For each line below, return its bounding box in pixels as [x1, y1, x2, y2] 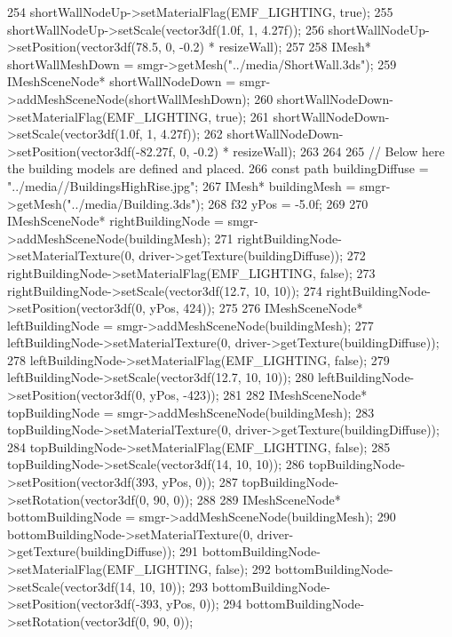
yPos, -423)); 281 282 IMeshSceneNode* [149, 386, 368, 404]
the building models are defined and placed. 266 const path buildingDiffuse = [7, 159, 429, 178]
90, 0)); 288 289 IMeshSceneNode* [153, 490, 341, 508]
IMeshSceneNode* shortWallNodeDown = [7, 72, 236, 91]
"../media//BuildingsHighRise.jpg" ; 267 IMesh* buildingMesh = [7, 176, 356, 195]
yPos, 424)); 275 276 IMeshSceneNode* [149, 299, 363, 317]
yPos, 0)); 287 [162, 473, 238, 491]
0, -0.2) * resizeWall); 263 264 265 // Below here [179, 141, 445, 160]
